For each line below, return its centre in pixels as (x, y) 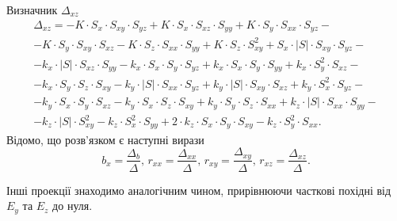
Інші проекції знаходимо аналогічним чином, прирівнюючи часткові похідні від (199, 190)
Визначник (32, 10)
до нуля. (73, 206)
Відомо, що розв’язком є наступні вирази (105, 139)
